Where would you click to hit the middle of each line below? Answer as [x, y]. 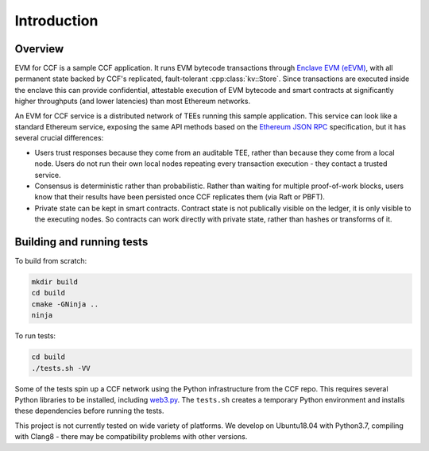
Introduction [56, 21]
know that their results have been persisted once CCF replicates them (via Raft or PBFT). [180, 197]
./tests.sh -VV [61, 368]
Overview [39, 49]
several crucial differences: [59, 138]
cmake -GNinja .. [65, 304]
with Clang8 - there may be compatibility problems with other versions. [131, 437]
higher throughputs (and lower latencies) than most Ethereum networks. [132, 101]
